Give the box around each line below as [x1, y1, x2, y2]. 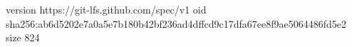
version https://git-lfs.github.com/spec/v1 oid [6, 2, 207, 16]
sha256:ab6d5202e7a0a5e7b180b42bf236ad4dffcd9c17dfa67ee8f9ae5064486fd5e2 [6, 16, 347, 31]
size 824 [6, 30, 40, 45]
